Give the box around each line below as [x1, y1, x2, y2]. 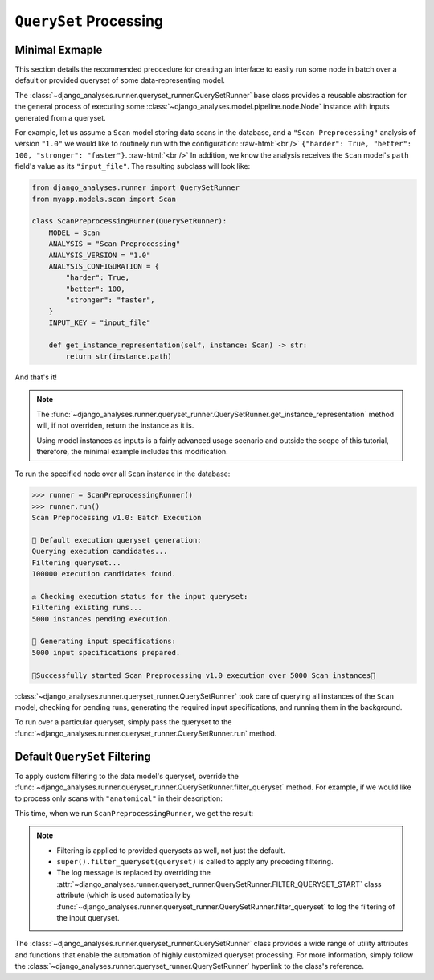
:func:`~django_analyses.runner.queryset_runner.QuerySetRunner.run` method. [14, 728, 277, 738]
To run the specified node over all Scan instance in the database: [14, 469, 231, 478]
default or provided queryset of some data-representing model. [14, 76, 225, 85]
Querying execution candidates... [31, 547, 168, 556]
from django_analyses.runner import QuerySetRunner [31, 183, 240, 192]
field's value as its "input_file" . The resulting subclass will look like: [14, 162, 251, 171]
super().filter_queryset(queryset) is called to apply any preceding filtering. [56, 857, 334, 866]
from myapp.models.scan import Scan [31, 194, 177, 203]
